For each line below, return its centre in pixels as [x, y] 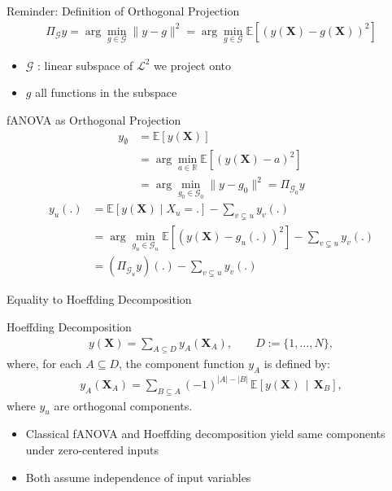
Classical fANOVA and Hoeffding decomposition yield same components [205, 434]
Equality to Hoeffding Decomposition [99, 299]
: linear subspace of [85, 65]
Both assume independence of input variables [138, 477]
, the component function [182, 364]
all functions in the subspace [106, 92]
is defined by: [297, 364]
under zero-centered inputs [92, 449]
